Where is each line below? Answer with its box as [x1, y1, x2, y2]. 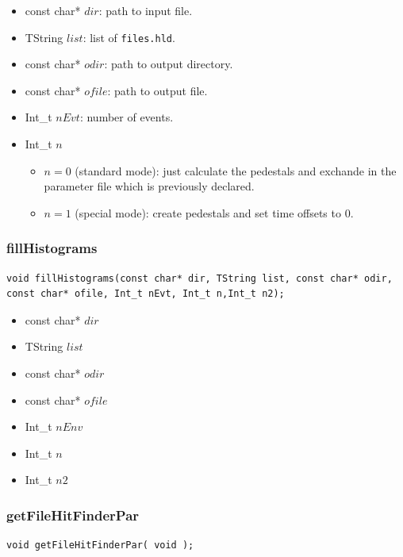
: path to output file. [107, 82, 208, 98]
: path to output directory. [104, 56, 233, 72]
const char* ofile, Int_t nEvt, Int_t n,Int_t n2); [6, 288, 285, 300]
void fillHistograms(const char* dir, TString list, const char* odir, [6, 272, 393, 284]
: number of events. [79, 109, 174, 125]
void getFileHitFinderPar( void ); [6, 540, 194, 551]
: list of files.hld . [83, 29, 175, 45]
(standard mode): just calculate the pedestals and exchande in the [75, 162, 397, 179]
